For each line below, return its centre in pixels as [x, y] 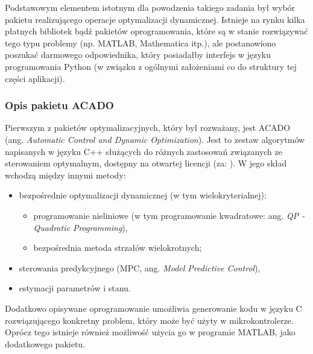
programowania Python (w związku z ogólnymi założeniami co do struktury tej [151, 66]
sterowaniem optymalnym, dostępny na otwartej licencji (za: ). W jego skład [146, 163]
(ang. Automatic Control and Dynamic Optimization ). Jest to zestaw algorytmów [155, 139]
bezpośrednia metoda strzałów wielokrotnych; [118, 248]
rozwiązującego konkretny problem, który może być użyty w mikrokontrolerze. [149, 320]
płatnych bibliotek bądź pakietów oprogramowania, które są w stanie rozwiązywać [156, 31]
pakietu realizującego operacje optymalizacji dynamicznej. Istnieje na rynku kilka [155, 19]
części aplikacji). [35, 78]
